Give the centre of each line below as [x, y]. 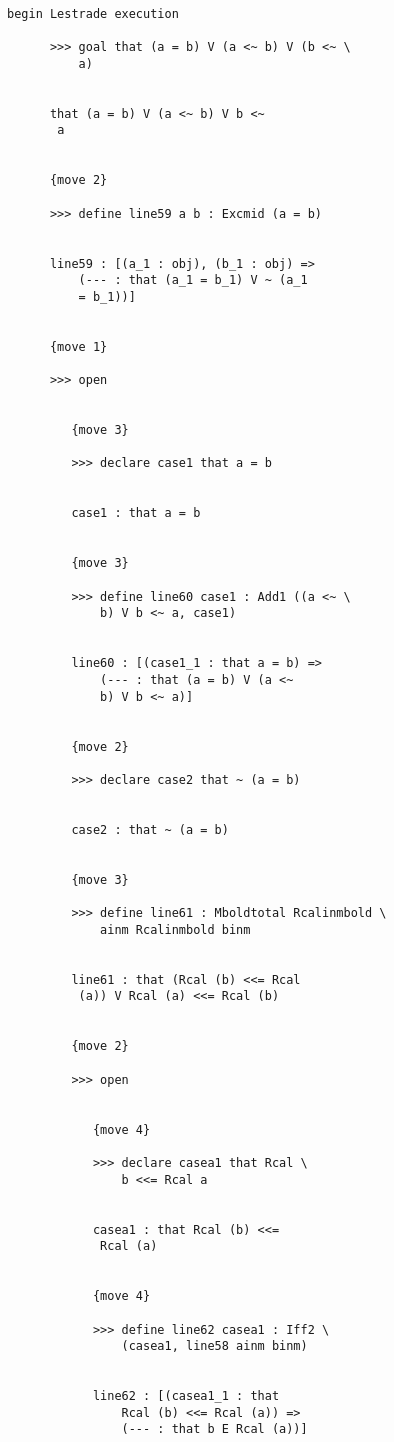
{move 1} [78, 346]
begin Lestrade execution [93, 13]
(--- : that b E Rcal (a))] [214, 1429]
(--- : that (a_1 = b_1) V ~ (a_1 [193, 280]
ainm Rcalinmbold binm [175, 929]
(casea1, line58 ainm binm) [214, 1346]
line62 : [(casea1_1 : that [186, 1396]
